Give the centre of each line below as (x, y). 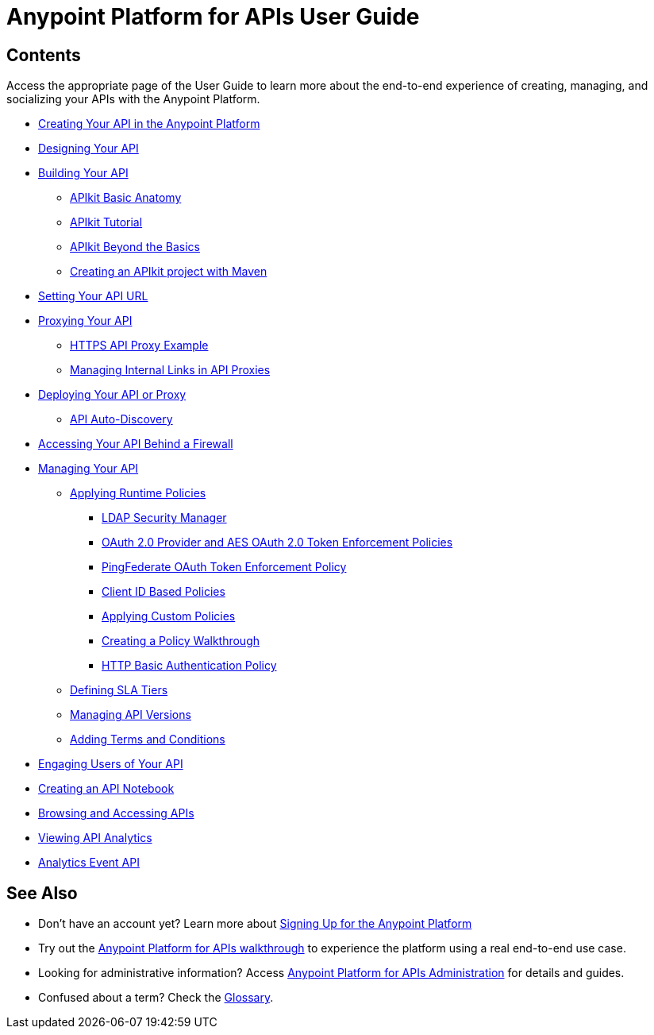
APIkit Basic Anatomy (126, 198)
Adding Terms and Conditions (148, 740)
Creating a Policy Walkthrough (181, 641)
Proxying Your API (85, 321)
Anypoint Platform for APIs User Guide (213, 17)
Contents (44, 55)
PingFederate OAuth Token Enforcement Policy (224, 567)
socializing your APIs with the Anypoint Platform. (133, 99)
